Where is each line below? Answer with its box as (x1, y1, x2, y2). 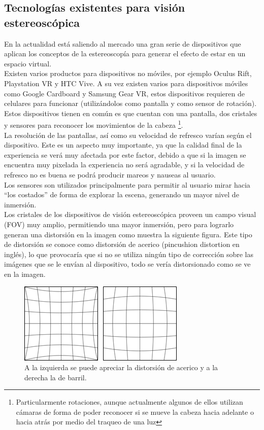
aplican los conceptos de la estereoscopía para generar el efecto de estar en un (4, 48, 246, 59)
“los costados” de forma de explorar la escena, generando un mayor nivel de (4, 189, 239, 200)
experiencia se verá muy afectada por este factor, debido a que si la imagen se (4, 149, 246, 160)
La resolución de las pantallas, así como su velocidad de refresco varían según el (4, 129, 252, 140)
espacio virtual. (4, 58, 52, 68)
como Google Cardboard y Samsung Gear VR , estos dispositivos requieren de (4, 88, 245, 98)
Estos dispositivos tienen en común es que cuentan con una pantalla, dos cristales (4, 107, 257, 118)
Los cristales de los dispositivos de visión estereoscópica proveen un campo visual (4, 209, 256, 220)
